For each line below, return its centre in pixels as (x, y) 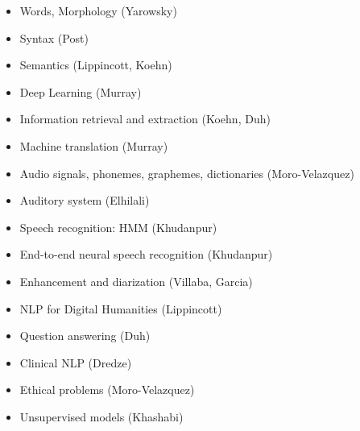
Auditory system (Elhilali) (85, 200)
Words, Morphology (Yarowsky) (98, 10)
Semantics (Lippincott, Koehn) (96, 65)
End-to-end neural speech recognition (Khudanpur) (146, 254)
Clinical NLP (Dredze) (76, 362)
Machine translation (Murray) (94, 145)
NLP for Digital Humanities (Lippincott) (121, 308)
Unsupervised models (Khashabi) (101, 416)
